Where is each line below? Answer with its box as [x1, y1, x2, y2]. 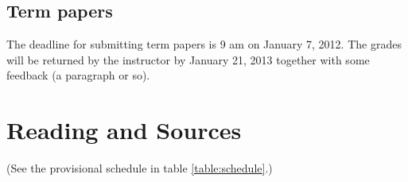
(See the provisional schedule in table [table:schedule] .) [6, 160, 273, 176]
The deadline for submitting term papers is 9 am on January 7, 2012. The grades [6, 36, 402, 52]
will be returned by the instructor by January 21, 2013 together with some [6, 51, 370, 68]
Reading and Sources [6, 114, 242, 146]
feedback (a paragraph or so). [6, 67, 150, 83]
